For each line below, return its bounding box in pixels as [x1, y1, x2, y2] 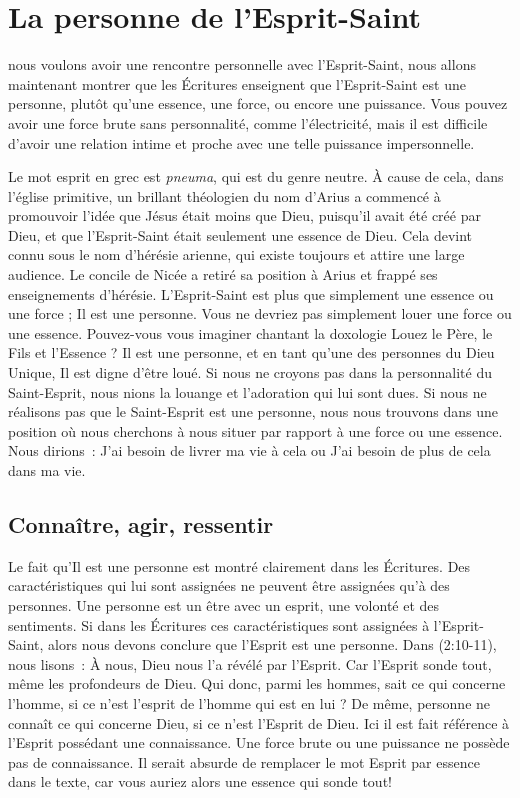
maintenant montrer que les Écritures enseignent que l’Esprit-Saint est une [8, 73, 466, 94]
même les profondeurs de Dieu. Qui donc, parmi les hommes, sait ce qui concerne [8, 673, 506, 694]
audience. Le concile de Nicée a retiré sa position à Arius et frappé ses [8, 264, 438, 285]
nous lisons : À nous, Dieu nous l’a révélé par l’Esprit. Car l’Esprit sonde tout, [8, 653, 492, 674]
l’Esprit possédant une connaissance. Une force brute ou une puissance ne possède [8, 732, 510, 753]
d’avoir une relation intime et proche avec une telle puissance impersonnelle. [8, 132, 475, 153]
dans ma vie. [8, 460, 86, 480]
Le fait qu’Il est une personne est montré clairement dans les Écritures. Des [8, 555, 471, 576]
